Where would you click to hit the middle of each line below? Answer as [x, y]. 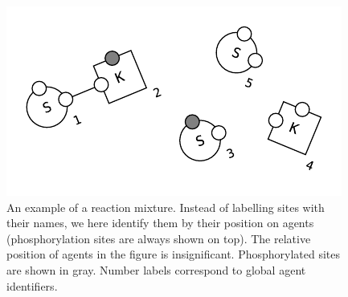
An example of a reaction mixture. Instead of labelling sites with [166, 207]
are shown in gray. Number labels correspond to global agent [156, 269]
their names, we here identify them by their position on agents [160, 223]
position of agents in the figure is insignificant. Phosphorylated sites [174, 254]
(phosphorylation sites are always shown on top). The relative [159, 238]
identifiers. [32, 285]
